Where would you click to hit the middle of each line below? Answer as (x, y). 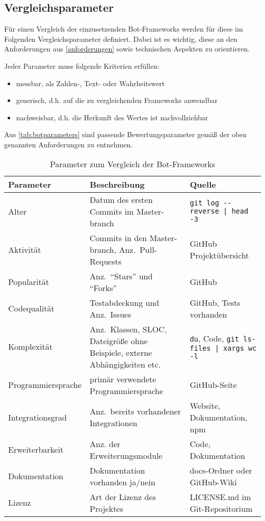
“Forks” (103, 288)
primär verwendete (123, 379)
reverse (204, 211)
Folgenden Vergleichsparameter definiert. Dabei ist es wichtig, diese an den (121, 38)
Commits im (112, 211)
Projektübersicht (219, 255)
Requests (106, 261)
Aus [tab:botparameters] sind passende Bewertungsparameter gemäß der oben (126, 134)
